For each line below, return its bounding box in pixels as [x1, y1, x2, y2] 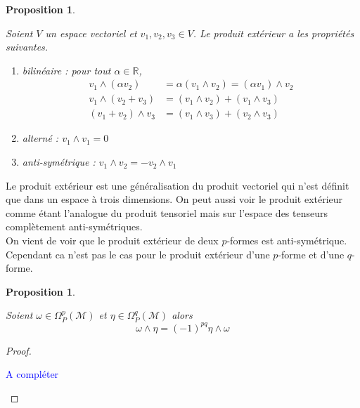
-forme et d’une [278, 246, 345, 261]
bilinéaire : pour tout [22, 62, 111, 77]
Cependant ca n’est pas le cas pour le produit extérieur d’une [6, 246, 270, 261]
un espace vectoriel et [45, 25, 137, 40]
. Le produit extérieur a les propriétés [193, 25, 354, 40]
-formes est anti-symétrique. [226, 233, 347, 248]
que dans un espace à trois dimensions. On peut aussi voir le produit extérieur [6, 192, 343, 206]
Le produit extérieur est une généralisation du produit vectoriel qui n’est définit [6, 178, 349, 192]
